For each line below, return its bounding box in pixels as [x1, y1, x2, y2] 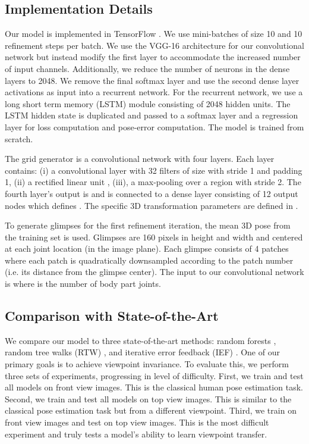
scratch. [5, 132, 33, 145]
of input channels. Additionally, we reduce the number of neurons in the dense [5, 62, 290, 74]
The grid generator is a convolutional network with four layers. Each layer [5, 152, 275, 165]
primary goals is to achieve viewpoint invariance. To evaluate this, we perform [5, 358, 289, 370]
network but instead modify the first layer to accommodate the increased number [5, 51, 301, 63]
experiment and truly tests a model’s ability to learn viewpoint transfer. [5, 427, 267, 440]
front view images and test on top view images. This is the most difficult [5, 416, 269, 429]
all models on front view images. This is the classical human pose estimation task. [5, 381, 303, 393]
